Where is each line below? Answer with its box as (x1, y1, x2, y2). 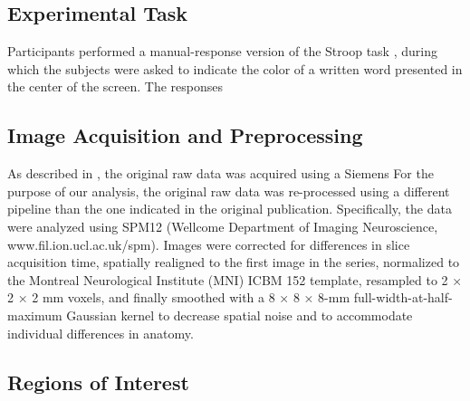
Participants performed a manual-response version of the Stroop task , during (7, 42, 437, 61)
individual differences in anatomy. (7, 323, 194, 342)
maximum (7, 305, 62, 324)
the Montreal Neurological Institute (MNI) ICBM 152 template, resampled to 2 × (7, 270, 463, 289)
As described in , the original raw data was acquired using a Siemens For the (7, 164, 434, 183)
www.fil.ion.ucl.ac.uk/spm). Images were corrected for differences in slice (7, 234, 410, 253)
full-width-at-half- (353, 288, 453, 307)
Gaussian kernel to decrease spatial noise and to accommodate (66, 305, 413, 324)
